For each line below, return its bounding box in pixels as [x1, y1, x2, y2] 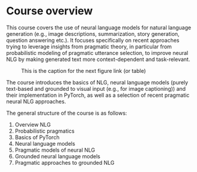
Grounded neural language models [14, 152, 100, 159]
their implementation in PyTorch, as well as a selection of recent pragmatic [6, 91, 190, 99]
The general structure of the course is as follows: [6, 109, 127, 116]
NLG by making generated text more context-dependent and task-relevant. [6, 56, 190, 63]
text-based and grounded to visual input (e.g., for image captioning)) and [6, 85, 186, 92]
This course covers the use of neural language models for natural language [6, 24, 192, 31]
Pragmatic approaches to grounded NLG [14, 159, 115, 166]
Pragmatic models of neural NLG [14, 146, 96, 153]
